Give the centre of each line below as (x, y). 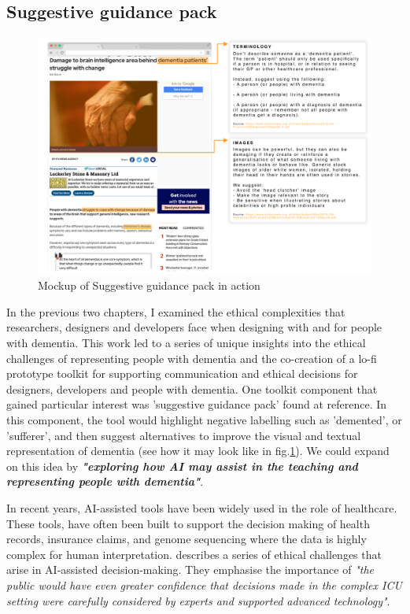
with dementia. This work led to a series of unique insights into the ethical (186, 343)
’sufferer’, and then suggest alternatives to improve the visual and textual (184, 435)
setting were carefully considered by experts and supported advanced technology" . (198, 600)
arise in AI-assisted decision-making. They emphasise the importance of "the (190, 570)
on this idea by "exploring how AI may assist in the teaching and (182, 466)
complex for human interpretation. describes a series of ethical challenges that (194, 554)
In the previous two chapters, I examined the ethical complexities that (176, 311)
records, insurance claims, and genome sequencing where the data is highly (187, 539)
